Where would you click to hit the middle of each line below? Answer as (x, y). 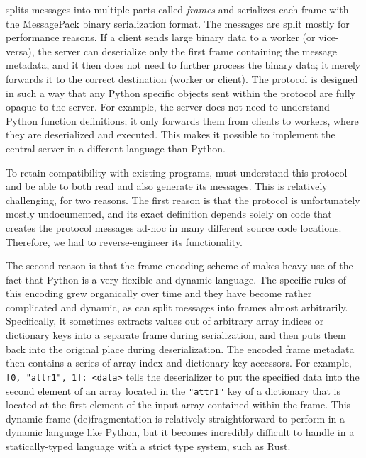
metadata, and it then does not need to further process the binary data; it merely (183, 65)
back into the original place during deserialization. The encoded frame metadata (180, 348)
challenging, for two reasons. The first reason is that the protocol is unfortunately (183, 200)
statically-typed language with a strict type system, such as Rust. (148, 446)
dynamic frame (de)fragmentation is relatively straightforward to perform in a (176, 418)
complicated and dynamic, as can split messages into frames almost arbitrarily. (177, 307)
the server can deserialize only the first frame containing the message (187, 51)
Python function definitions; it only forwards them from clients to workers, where (182, 120)
